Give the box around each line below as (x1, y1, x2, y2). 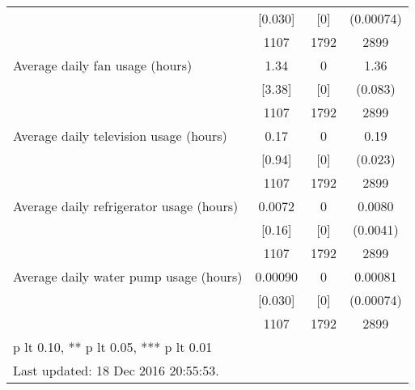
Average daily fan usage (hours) (13, 56, 193, 74)
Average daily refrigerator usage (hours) (13, 197, 239, 215)
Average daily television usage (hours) (13, 126, 227, 145)
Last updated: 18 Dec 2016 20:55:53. (13, 361, 219, 379)
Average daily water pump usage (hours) (13, 267, 243, 286)
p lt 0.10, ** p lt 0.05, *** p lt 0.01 (13, 337, 213, 356)
